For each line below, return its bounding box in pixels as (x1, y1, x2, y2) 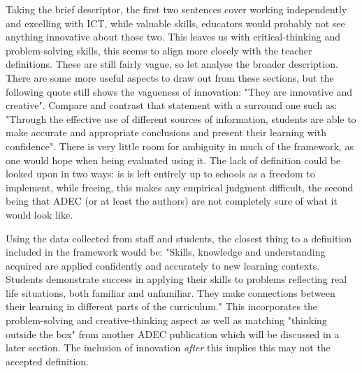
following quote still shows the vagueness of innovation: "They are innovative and (6, 84, 353, 98)
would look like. (6, 207, 73, 221)
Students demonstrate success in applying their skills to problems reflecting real (6, 272, 347, 286)
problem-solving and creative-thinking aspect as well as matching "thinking (6, 313, 327, 328)
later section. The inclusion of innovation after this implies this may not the (6, 340, 331, 355)
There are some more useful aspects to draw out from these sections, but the (6, 70, 334, 85)
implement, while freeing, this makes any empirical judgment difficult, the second (6, 180, 354, 194)
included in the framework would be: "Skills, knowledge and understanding (6, 244, 326, 259)
